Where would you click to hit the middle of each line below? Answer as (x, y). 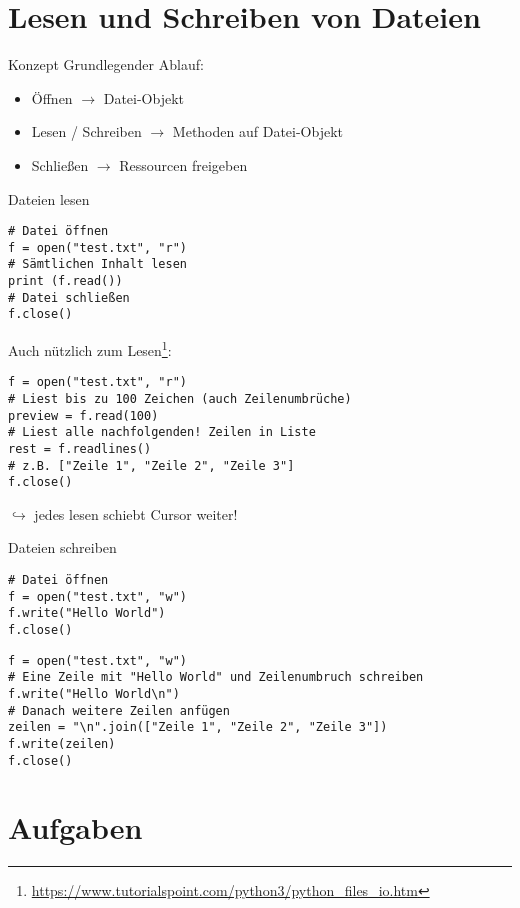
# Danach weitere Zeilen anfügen (119, 710)
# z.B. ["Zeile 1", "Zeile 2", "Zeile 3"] (151, 465)
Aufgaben (75, 827)
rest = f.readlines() (80, 448)
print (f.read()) (65, 281)
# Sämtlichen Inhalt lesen (97, 264)
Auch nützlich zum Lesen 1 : (90, 348)
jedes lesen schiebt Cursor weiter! (136, 513)
